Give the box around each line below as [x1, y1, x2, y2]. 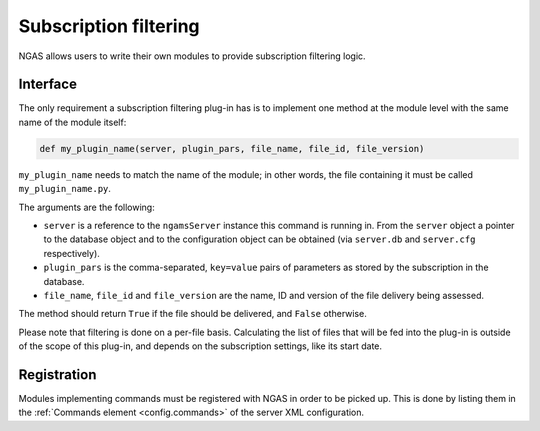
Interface [18, 76, 77, 93]
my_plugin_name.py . [18, 183, 112, 195]
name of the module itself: [18, 116, 127, 128]
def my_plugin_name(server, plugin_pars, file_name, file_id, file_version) [39, 143, 425, 154]
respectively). [43, 247, 100, 259]
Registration [18, 366, 97, 383]
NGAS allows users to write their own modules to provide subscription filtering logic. [18, 50, 366, 62]
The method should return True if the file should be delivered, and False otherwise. [18, 308, 367, 320]
